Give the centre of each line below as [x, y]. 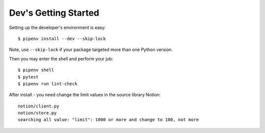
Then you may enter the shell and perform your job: [61, 58]
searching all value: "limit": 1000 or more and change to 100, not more [108, 120]
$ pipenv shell [36, 70]
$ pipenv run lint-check [48, 84]
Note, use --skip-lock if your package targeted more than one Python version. [91, 50]
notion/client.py [39, 106]
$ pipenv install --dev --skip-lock [62, 39]
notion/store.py [37, 113]
